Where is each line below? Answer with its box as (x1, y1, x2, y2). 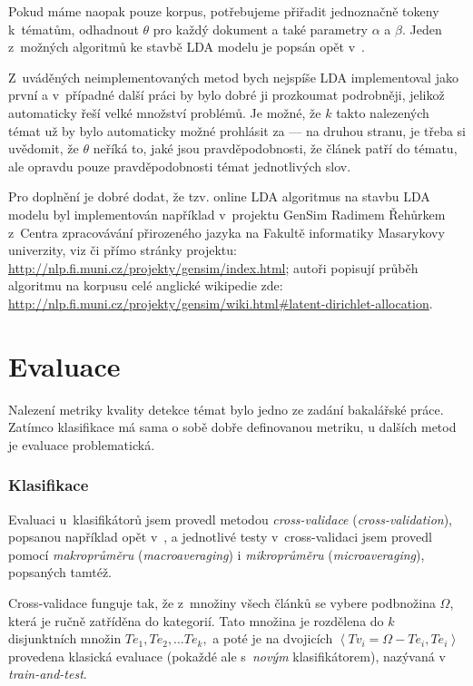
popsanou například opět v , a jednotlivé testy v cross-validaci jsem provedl (8, 527, 432, 546)
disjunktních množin (8, 629, 122, 648)
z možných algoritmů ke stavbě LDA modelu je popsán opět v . (8, 37, 365, 56)
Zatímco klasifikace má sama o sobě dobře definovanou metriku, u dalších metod (8, 417, 457, 436)
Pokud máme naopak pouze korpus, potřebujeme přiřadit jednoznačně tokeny (8, 2, 439, 20)
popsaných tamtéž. (8, 563, 113, 582)
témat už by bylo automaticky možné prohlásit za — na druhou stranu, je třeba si (8, 121, 466, 140)
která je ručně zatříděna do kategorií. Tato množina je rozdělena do (8, 611, 384, 630)
